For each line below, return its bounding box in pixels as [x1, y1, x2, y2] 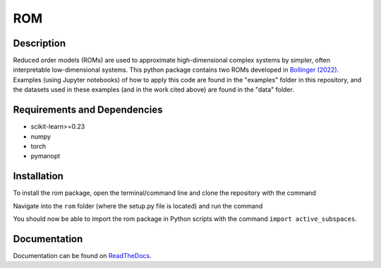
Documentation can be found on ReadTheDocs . [13, 251, 152, 260]
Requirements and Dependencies [13, 104, 163, 116]
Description [13, 37, 66, 49]
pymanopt [30, 152, 61, 160]
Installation [13, 170, 64, 182]
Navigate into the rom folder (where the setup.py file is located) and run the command [13, 201, 263, 210]
